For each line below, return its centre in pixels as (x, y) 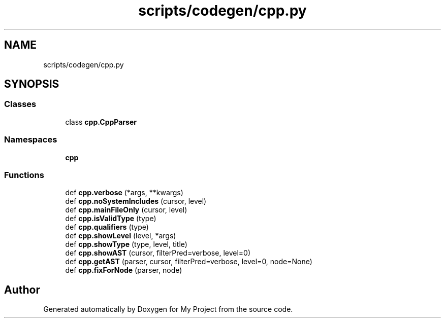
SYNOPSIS (32, 84)
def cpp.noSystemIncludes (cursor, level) (136, 201)
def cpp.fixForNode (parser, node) (124, 270)
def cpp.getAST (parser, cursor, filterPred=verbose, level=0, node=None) (189, 262)
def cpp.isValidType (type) (111, 219)
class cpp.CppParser (101, 122)
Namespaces (31, 140)
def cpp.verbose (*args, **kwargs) (124, 193)
